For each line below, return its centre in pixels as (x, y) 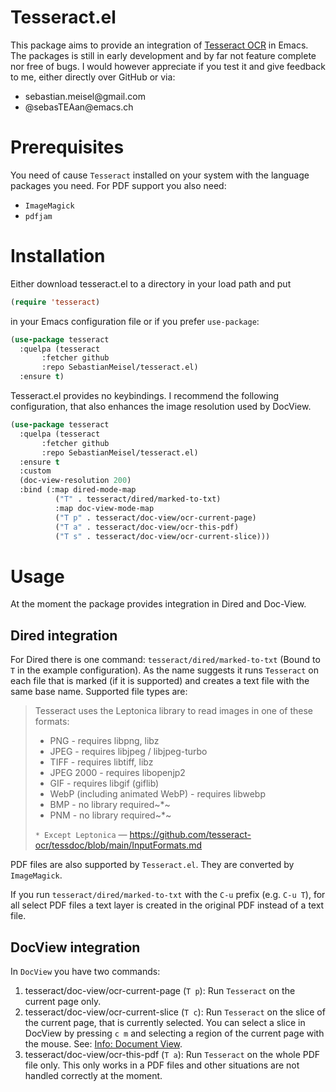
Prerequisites (67, 147)
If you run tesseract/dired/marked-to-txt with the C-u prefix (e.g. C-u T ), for (168, 895)
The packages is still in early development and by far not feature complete (163, 55)
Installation (58, 256)
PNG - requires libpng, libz (104, 741)
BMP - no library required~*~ (110, 805)
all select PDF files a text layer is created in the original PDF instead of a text (167, 905)
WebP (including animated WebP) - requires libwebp (158, 794)
